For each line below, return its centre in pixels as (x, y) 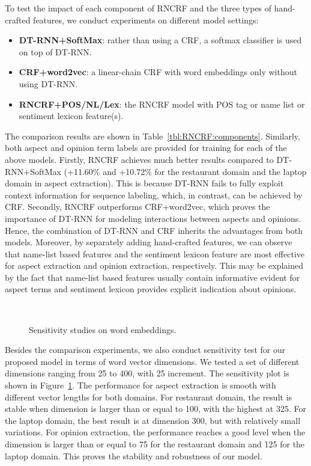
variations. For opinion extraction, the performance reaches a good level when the (155, 432)
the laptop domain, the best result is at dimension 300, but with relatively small (153, 420)
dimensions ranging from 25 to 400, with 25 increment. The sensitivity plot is (147, 373)
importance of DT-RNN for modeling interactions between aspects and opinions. (153, 218)
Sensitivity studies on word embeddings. (103, 329)
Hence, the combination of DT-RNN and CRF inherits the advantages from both (154, 230)
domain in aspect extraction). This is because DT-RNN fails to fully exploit (144, 183)
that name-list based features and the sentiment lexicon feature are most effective (155, 253)
